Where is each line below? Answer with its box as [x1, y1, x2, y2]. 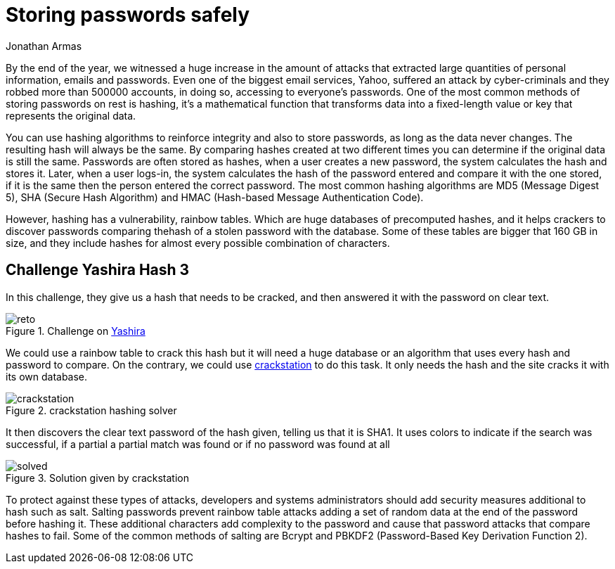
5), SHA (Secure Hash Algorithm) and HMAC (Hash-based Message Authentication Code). [6, 191, 424, 203]
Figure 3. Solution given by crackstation [6, 471, 189, 484]
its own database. [6, 370, 88, 383]
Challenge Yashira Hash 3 [6, 261, 190, 279]
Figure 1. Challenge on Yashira [6, 324, 145, 337]
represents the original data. [6, 109, 136, 122]
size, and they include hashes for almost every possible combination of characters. [6, 236, 390, 249]
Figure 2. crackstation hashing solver [6, 404, 177, 416]
